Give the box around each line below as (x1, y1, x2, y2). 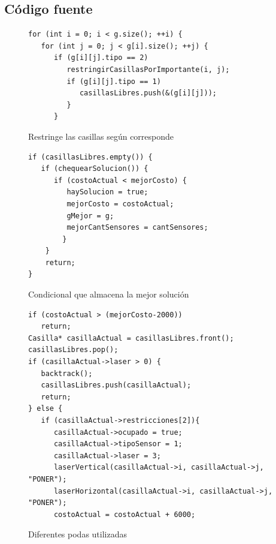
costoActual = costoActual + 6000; (53, 510, 196, 519)
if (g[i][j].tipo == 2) (53, 53, 148, 62)
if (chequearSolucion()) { (41, 164, 148, 173)
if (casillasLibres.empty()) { (28, 152, 153, 161)
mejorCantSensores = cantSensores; (66, 223, 208, 232)
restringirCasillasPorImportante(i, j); (66, 65, 230, 74)
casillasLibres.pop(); (28, 345, 119, 354)
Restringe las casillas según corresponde (28, 130, 174, 142)
